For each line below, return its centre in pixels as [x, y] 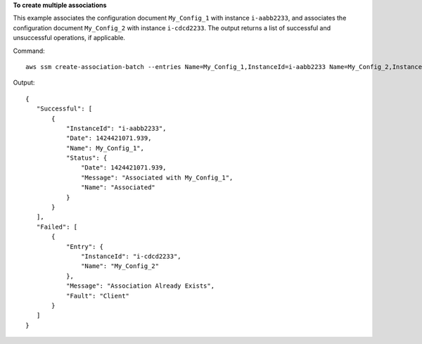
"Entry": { [85, 247]
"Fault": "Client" [98, 296]
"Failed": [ [57, 227]
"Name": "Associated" [119, 187]
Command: [29, 51]
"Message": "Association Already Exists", [140, 286]
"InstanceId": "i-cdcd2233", [132, 256]
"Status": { [87, 158]
